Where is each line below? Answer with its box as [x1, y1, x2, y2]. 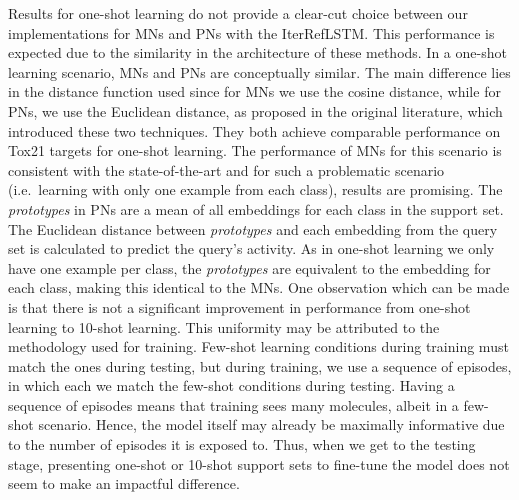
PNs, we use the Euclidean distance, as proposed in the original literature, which [8, 100, 503, 121]
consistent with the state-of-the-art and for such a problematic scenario [8, 159, 445, 180]
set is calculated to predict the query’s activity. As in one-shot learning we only [8, 238, 495, 259]
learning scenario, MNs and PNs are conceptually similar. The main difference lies [8, 61, 511, 82]
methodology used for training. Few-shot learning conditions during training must [8, 336, 509, 357]
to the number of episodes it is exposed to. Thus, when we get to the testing [8, 434, 476, 455]
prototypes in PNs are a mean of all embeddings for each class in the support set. [8, 198, 504, 219]
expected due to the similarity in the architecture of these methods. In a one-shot [8, 42, 507, 63]
